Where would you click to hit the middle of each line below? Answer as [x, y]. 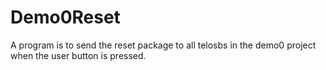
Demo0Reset [65, 17]
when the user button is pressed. [78, 55]
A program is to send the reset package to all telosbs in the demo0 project [163, 45]
